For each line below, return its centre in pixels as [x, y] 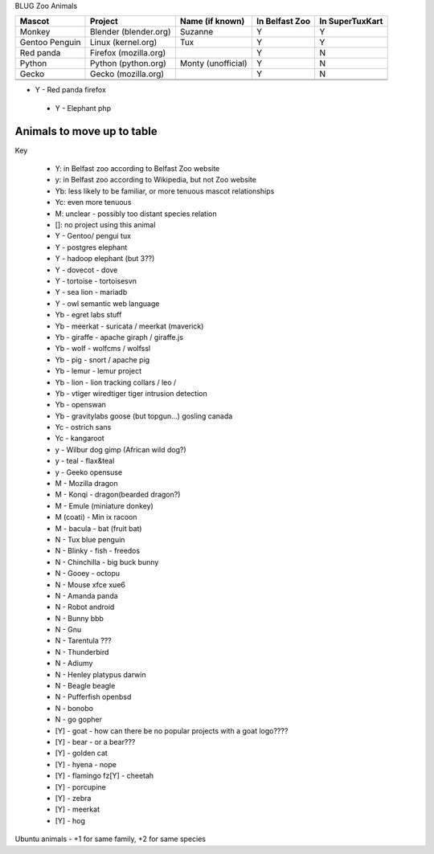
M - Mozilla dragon [86, 484]
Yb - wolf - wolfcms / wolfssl [103, 349]
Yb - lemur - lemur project [98, 371]
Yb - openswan [80, 405]
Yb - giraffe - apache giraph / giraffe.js [119, 337]
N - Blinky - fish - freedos [98, 551]
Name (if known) [212, 22]
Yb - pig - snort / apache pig [102, 360]
